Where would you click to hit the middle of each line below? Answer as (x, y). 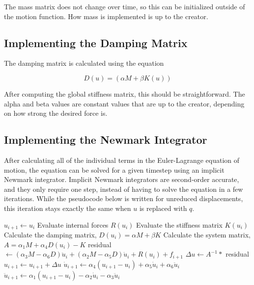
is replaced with (163, 208)
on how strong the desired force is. (56, 113)
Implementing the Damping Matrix (96, 42)
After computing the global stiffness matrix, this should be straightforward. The (125, 93)
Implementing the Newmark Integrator (106, 140)
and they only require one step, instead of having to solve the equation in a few (124, 189)
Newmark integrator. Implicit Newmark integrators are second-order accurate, (122, 179)
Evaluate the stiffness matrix (179, 224)
